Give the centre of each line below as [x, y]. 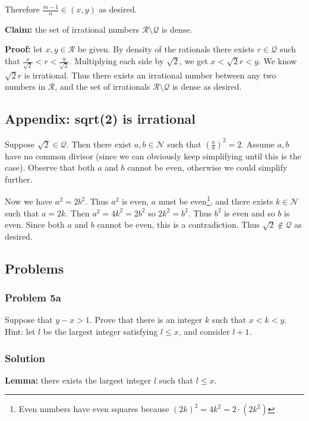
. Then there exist [99, 144]
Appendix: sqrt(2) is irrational [100, 119]
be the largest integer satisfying [100, 332]
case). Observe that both [50, 167]
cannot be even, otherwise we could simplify [207, 167]
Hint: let [20, 332]
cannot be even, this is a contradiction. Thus [179, 224]
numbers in [25, 87]
